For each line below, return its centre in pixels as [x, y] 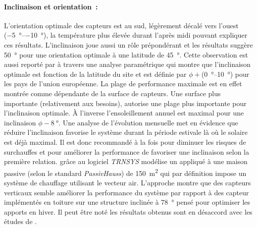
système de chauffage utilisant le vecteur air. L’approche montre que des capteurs [128, 182]
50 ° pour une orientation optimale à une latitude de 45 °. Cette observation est [126, 54]
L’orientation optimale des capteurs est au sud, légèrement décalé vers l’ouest [121, 25]
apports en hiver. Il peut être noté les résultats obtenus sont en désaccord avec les [128, 211]
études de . [21, 221]
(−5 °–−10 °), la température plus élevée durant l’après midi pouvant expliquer [126, 35]
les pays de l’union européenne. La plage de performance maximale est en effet [123, 84]
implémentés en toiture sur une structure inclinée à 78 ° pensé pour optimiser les [127, 202]
